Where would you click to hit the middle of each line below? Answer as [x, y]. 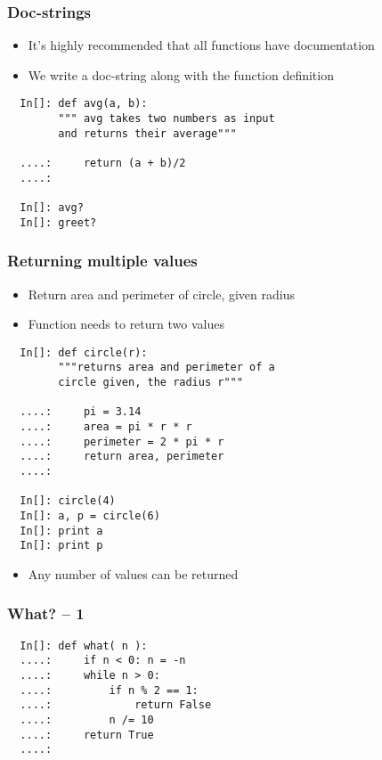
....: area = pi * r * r [106, 427]
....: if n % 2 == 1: [109, 690]
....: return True [87, 735]
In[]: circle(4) [68, 501]
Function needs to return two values [126, 324]
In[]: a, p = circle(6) [90, 515]
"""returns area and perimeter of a [167, 368]
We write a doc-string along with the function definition [181, 74]
